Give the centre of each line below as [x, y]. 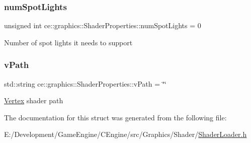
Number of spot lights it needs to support [68, 42]
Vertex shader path [34, 100]
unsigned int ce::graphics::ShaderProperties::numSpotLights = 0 [103, 25]
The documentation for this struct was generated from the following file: [115, 117]
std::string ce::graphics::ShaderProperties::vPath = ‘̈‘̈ [85, 83]
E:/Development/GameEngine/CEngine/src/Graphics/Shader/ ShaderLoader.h [125, 134]
